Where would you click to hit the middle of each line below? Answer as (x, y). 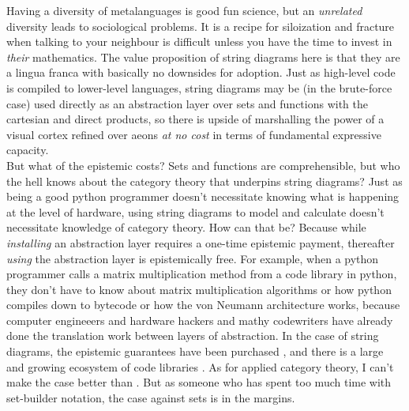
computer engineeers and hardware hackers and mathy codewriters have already (200, 320)
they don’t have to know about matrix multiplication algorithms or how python (199, 289)
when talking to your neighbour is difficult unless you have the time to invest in (199, 41)
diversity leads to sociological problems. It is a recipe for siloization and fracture (201, 26)
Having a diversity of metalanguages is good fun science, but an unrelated (184, 10)
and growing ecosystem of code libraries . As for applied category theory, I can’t (200, 366)
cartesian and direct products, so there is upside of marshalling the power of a (195, 119)
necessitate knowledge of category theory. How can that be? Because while (186, 227)
